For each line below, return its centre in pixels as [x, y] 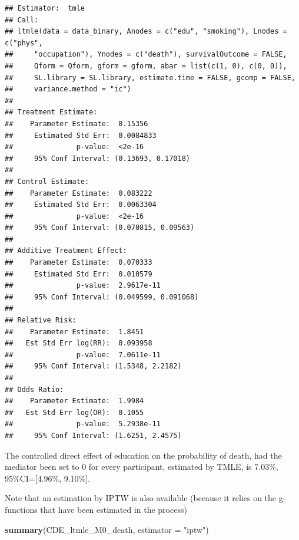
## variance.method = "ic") [68, 89]
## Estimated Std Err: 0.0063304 [81, 205]
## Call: [22, 20]
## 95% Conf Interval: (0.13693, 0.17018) [97, 158]
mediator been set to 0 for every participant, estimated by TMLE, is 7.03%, [142, 467]
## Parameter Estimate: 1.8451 [74, 332]
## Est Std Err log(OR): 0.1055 [74, 412]
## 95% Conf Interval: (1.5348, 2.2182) [93, 366]
